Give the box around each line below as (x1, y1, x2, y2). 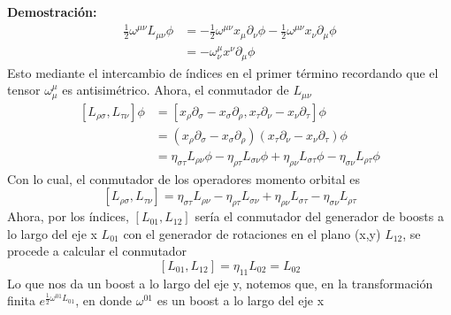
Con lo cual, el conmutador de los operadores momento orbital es (7, 169, 360, 188)
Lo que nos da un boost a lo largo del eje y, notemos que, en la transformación (7, 273, 433, 292)
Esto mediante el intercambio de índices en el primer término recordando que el (7, 63, 439, 81)
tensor (7, 81, 41, 99)
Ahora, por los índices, (7, 207, 129, 226)
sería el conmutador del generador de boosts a (195, 207, 444, 226)
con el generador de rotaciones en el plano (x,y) (123, 224, 381, 242)
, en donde (75, 291, 133, 310)
